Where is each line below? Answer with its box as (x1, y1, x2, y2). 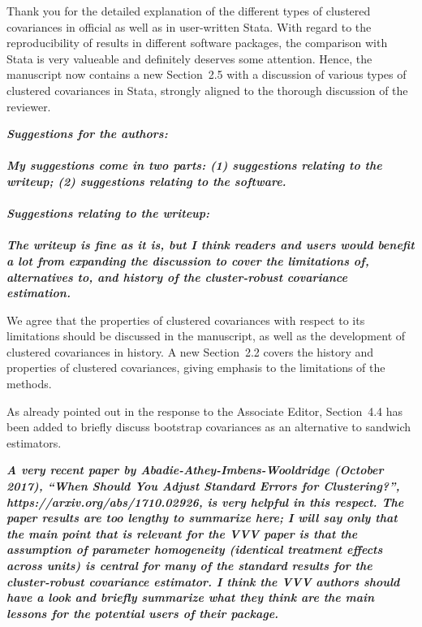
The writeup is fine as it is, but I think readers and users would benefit (6, 236, 415, 253)
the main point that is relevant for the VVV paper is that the (6, 525, 358, 542)
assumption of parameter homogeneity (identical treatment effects (6, 541, 383, 558)
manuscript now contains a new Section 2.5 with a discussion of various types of (6, 66, 407, 83)
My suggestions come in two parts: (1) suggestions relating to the (6, 157, 382, 174)
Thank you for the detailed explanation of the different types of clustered (6, 2, 371, 19)
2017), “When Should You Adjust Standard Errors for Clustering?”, (6, 478, 400, 495)
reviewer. (6, 97, 51, 115)
